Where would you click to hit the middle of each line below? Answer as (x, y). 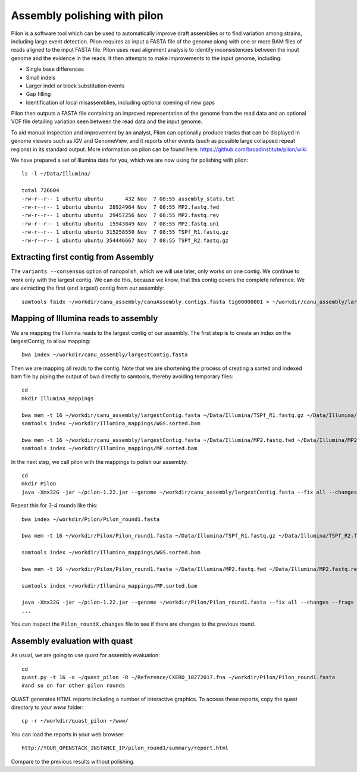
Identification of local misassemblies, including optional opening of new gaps (120, 102)
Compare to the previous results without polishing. (73, 761)
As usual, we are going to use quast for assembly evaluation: (85, 655)
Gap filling (38, 94)
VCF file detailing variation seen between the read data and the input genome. (107, 121)
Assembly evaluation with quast (72, 641)
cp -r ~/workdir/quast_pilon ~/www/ (75, 721)
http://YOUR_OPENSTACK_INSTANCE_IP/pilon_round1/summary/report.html (125, 748)
